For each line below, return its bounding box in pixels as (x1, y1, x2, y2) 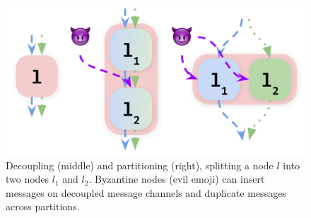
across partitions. (6, 199, 80, 214)
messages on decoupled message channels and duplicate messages (6, 185, 286, 200)
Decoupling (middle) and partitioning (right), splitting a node (6, 157, 274, 172)
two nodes (6, 171, 49, 186)
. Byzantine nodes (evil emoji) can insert (88, 171, 265, 186)
